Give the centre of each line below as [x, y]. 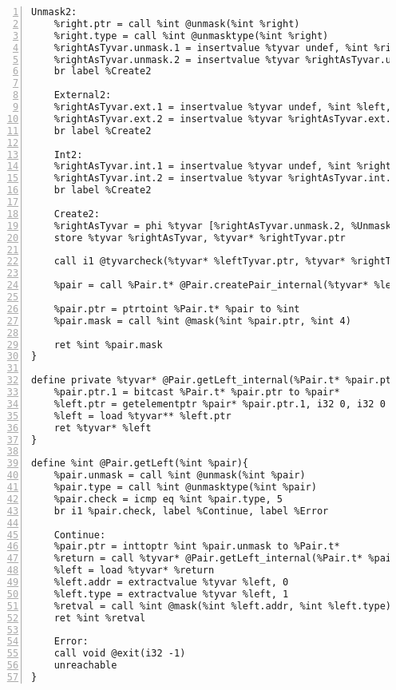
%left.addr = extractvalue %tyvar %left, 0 [171, 582]
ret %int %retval [100, 618]
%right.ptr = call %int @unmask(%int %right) [177, 24]
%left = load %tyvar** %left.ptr [143, 416]
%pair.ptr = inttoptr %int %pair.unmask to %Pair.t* [197, 547]
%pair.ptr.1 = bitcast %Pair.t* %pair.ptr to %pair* [197, 392]
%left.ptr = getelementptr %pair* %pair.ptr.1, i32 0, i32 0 [220, 404]
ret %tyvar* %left [103, 428]
